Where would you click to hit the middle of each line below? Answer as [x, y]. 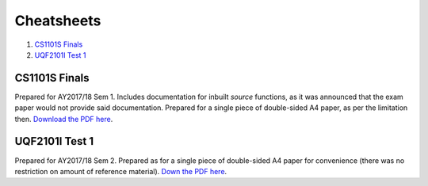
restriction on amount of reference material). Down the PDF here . [121, 171]
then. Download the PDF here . [64, 119]
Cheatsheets [58, 21]
